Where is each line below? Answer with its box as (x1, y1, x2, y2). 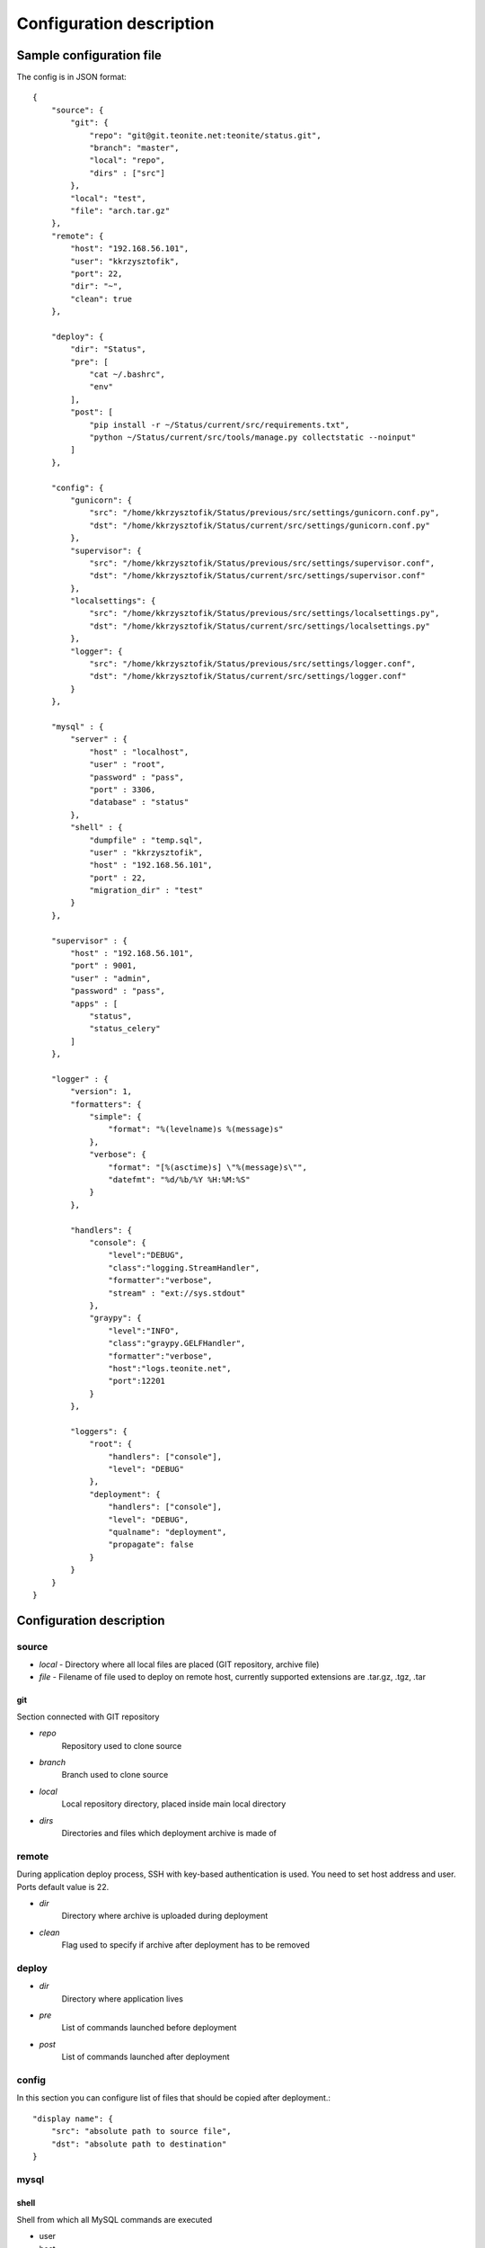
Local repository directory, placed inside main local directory (61, 1798, 287, 1809)
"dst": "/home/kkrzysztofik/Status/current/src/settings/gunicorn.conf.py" (89, 520, 431, 531)
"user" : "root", (89, 760, 166, 770)
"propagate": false (108, 1539, 194, 1550)
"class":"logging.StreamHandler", (108, 1262, 260, 1272)
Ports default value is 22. (16, 1881, 110, 1892)
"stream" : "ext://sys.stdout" (108, 1288, 246, 1298)
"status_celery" (89, 1023, 161, 1034)
